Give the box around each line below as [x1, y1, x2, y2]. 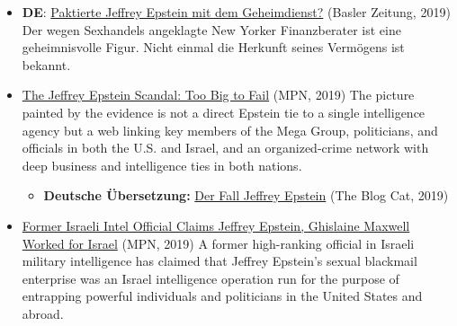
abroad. [22, 304, 64, 322]
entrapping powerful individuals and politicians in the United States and [22, 286, 423, 305]
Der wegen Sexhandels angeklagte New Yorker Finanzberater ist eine [22, 20, 401, 39]
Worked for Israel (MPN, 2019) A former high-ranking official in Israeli [22, 233, 415, 252]
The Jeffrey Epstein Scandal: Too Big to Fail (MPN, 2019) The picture [22, 85, 415, 104]
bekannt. [22, 55, 71, 74]
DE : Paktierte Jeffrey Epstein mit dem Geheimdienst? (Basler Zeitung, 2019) [22, 3, 451, 21]
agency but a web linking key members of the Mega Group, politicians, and [22, 120, 438, 139]
